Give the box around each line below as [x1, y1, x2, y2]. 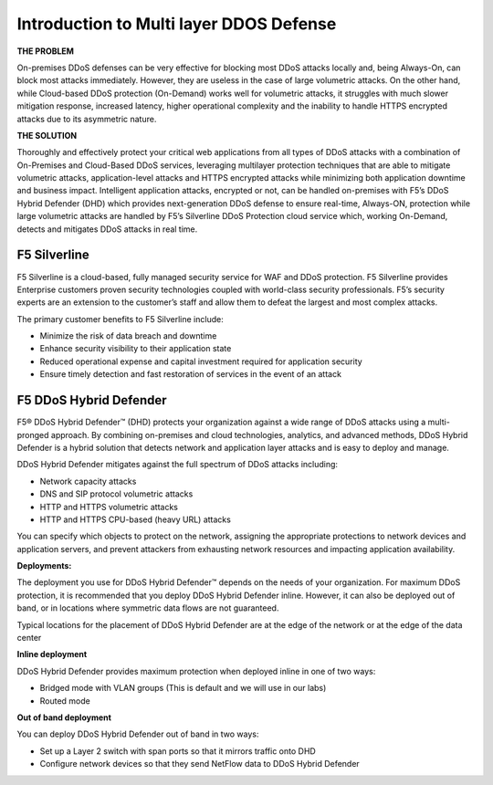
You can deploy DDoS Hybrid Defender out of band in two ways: [16, 728, 259, 739]
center [16, 633, 42, 644]
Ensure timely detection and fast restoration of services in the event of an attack [39, 369, 342, 380]
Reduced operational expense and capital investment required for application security [39, 356, 362, 367]
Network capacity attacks [39, 476, 137, 487]
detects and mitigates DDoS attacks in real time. [16, 224, 198, 235]
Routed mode [39, 695, 90, 706]
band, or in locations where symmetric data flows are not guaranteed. [16, 602, 279, 613]
